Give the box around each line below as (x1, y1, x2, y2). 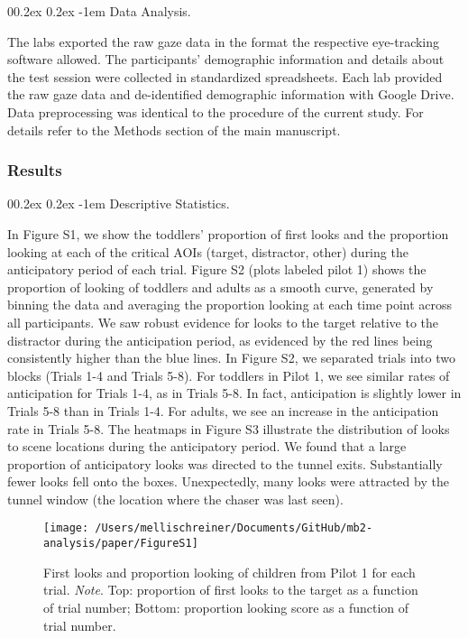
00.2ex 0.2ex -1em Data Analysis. (7, 2, 191, 20)
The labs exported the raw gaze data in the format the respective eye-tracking (7, 32, 440, 51)
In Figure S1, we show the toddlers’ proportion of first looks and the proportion (7, 224, 449, 243)
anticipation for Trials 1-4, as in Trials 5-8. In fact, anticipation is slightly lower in (7, 384, 462, 402)
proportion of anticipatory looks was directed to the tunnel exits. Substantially (7, 454, 443, 473)
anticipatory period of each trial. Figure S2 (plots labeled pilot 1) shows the (7, 260, 427, 279)
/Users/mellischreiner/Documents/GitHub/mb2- (95, 522, 373, 535)
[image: (43, 522, 89, 535)
